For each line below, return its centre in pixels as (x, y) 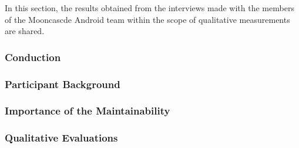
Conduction (33, 57)
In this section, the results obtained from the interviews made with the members (149, 8)
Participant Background (63, 84)
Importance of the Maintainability (88, 111)
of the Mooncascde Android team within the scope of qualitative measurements (147, 19)
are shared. (25, 31)
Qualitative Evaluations (61, 138)
